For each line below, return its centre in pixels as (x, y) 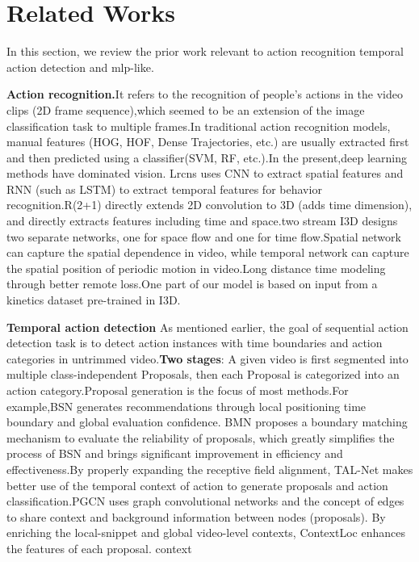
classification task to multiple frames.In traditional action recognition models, (199, 126)
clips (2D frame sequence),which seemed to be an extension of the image (186, 109)
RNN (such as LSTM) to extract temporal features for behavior (164, 189)
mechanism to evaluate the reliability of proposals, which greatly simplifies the (201, 437)
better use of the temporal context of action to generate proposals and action (197, 485)
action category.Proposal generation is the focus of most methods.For (178, 390)
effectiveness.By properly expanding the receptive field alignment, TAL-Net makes (210, 469)
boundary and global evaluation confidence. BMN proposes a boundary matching (207, 422)
